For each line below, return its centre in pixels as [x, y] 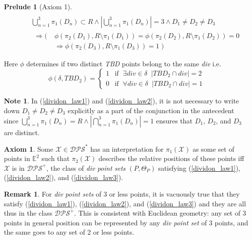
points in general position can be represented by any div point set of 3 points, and [126, 222]
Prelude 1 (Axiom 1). [38, 6]
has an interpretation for [127, 149]
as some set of [213, 149]
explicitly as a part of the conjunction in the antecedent [151, 110]
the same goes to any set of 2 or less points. [69, 232]
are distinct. [22, 132]
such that [56, 158]
